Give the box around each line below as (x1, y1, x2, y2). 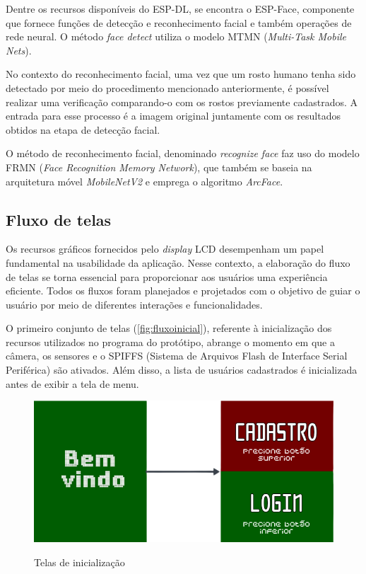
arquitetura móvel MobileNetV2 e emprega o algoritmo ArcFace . (6, 173, 283, 188)
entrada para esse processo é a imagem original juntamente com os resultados (6, 108, 341, 123)
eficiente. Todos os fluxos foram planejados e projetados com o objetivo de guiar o (6, 283, 360, 298)
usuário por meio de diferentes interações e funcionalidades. (6, 297, 263, 311)
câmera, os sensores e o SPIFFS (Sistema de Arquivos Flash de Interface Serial (6, 348, 348, 363)
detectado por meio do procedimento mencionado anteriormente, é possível (6, 80, 329, 95)
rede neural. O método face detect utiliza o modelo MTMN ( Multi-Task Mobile (6, 29, 346, 44)
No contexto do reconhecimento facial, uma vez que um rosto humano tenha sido (6, 67, 356, 81)
